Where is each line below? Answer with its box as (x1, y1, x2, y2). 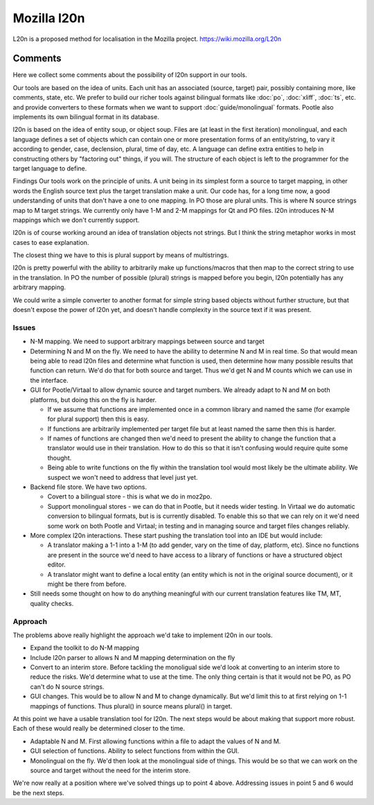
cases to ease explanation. (12, 238, 89, 246)
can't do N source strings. (30, 682, 105, 691)
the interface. (30, 376, 69, 384)
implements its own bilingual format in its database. (12, 113, 159, 121)
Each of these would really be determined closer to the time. (12, 725, 185, 733)
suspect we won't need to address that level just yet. (47, 473, 198, 481)
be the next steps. (12, 788, 65, 797)
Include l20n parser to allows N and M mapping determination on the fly (30, 653, 235, 661)
